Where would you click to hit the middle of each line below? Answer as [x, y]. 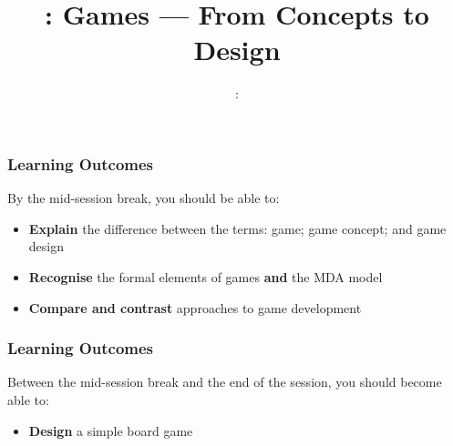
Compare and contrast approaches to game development [195, 307]
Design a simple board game [111, 430]
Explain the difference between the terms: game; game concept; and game [237, 228]
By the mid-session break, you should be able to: [144, 198]
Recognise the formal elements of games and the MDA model [206, 276]
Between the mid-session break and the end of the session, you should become [225, 382]
